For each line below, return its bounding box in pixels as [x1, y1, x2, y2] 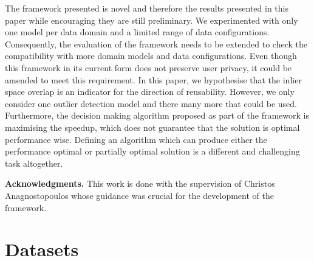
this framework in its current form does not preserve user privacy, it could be [5, 61, 292, 74]
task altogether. [5, 156, 63, 169]
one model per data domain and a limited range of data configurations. [5, 26, 270, 38]
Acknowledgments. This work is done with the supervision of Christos [5, 177, 275, 190]
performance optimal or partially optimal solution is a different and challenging [5, 145, 300, 158]
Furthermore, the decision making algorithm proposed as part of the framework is [5, 109, 309, 122]
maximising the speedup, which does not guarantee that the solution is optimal [5, 120, 300, 133]
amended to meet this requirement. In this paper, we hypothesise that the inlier [5, 73, 302, 86]
